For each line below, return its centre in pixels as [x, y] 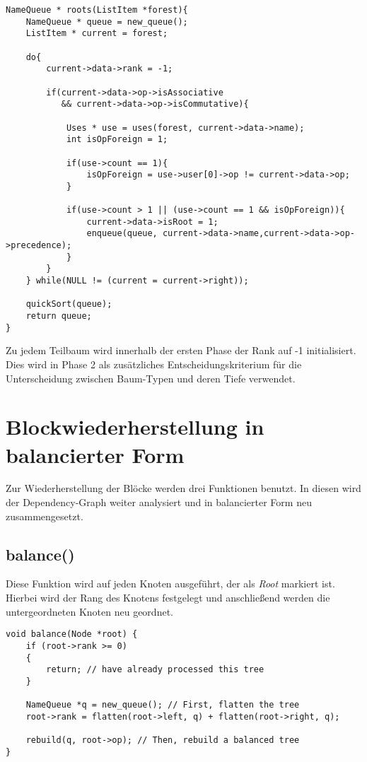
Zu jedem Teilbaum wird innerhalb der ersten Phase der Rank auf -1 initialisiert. [181, 350]
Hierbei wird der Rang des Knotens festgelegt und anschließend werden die [168, 598]
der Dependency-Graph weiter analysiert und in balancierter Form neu [159, 502]
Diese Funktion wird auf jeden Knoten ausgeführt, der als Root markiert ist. [170, 584]
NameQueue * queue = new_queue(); [107, 22]
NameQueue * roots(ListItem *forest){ [97, 10]
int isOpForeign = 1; [117, 140]
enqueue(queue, [122, 234]
